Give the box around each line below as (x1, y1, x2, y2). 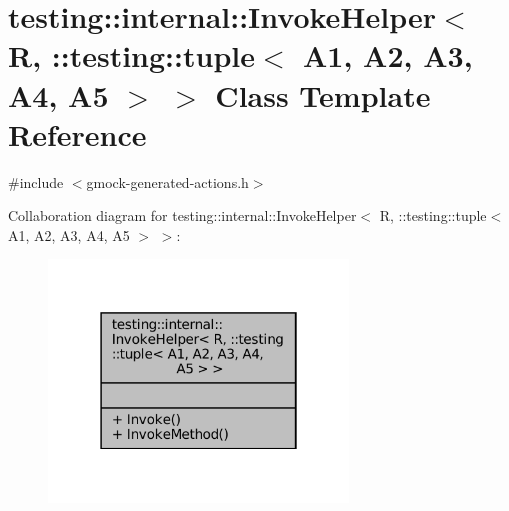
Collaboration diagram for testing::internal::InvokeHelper (8, 205, 357, 226)
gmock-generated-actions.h (86, 171, 249, 192)
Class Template (215, 74, 431, 115)
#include (8, 171, 64, 192)
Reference (8, 113, 147, 154)
